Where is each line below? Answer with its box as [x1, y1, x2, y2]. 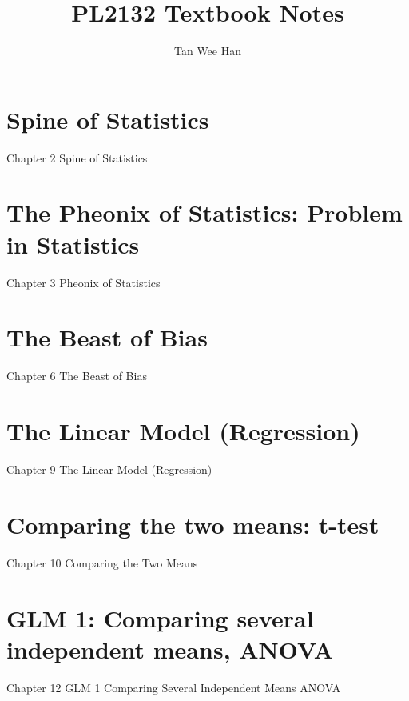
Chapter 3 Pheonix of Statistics [6, 274, 161, 290]
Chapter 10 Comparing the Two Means [6, 554, 198, 571]
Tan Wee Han [174, 42, 241, 59]
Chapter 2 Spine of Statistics [6, 149, 148, 166]
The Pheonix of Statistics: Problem [6, 196, 403, 229]
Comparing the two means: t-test [6, 507, 379, 540]
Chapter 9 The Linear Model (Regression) [6, 461, 212, 477]
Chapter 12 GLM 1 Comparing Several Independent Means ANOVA [6, 679, 341, 695]
